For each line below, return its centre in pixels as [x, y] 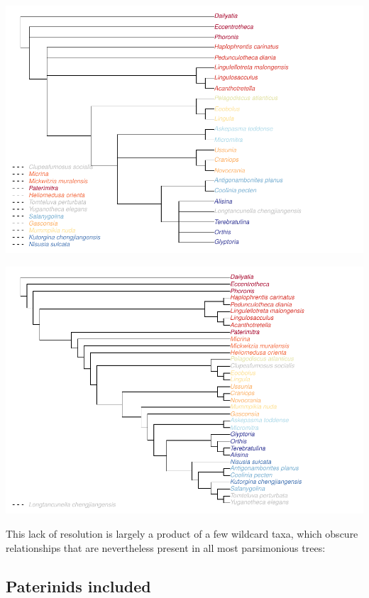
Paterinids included [78, 586]
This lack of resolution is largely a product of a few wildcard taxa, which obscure [182, 534]
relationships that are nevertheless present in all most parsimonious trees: [166, 547]
